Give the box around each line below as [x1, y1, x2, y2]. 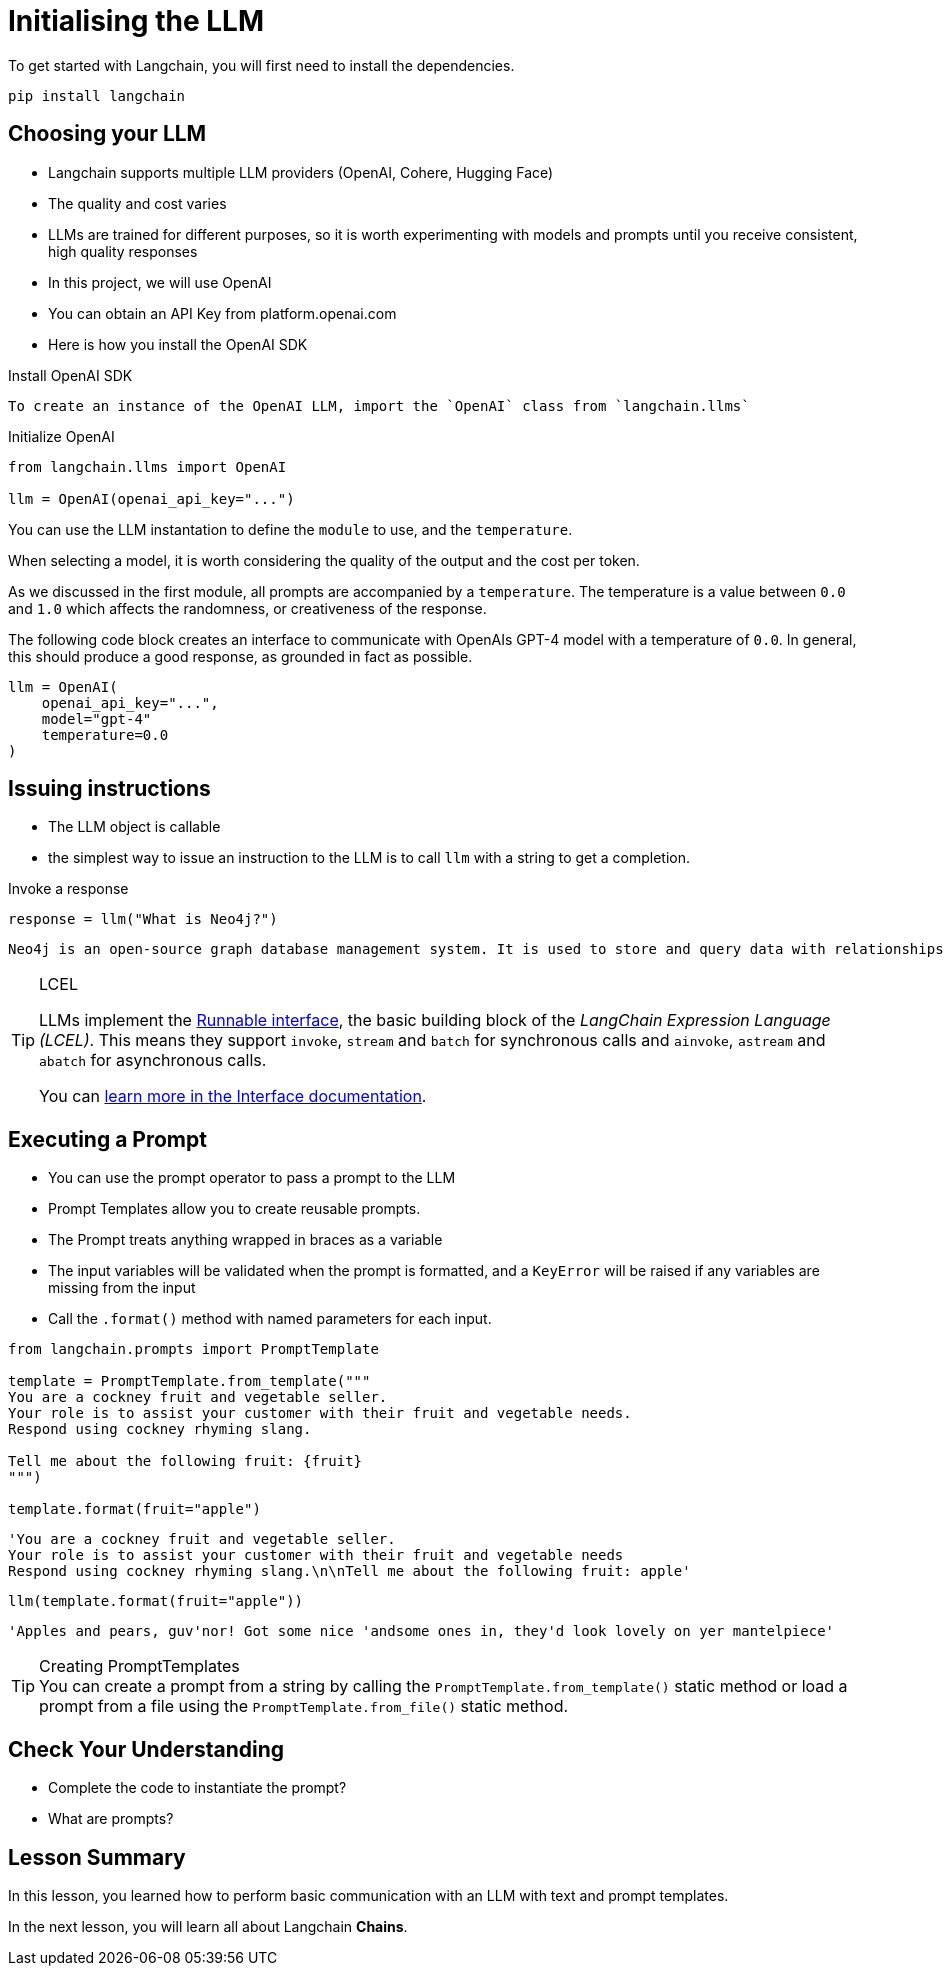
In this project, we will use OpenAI [48, 273, 272, 291]
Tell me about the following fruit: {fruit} [8, 1453, 363, 1470]
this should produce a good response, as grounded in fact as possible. [8, 647, 473, 665]
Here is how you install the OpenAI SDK [48, 335, 308, 353]
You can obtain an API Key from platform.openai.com [48, 304, 397, 322]
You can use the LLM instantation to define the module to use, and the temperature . [8, 520, 573, 538]
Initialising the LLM [8, 4, 264, 38]
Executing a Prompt [8, 1126, 207, 1152]
